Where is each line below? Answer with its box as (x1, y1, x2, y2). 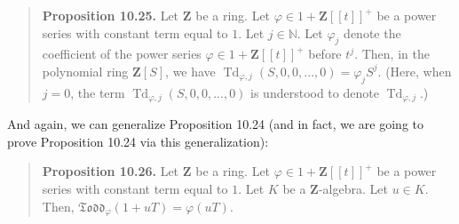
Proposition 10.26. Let (42, 162, 179, 180)
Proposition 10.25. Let (42, 6, 179, 24)
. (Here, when (377, 61, 452, 80)
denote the (344, 23, 401, 42)
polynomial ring (42, 61, 129, 80)
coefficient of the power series (42, 44, 202, 63)
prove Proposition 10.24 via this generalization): (7, 132, 269, 150)
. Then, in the (354, 44, 430, 63)
